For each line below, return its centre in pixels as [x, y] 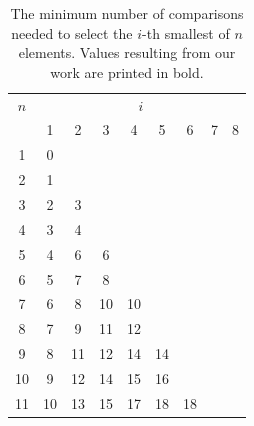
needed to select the [72, 32]
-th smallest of [186, 32]
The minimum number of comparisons [127, 13]
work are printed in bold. [127, 71]
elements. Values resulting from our [127, 52]
